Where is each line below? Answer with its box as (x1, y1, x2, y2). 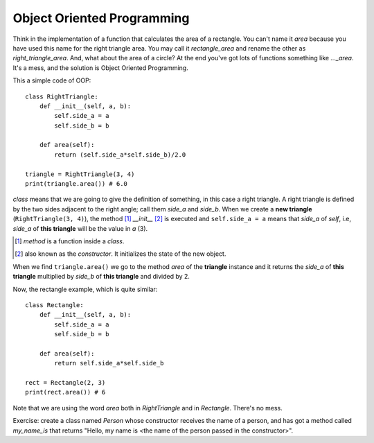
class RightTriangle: (25, 92, 98, 101)
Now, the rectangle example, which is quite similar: (12, 285, 158, 293)
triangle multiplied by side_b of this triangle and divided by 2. (12, 272, 190, 281)
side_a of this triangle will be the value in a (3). (12, 224, 148, 232)
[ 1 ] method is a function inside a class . (15, 236, 125, 245)
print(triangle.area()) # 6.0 (25, 180, 128, 188)
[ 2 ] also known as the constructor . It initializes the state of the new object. (15, 250, 226, 258)
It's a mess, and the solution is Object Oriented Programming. (12, 63, 188, 72)
